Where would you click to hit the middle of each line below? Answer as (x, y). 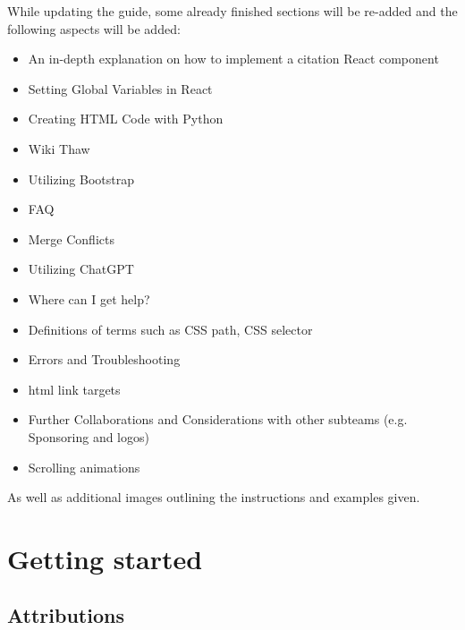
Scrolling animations (84, 467)
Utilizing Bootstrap (81, 179)
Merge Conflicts (71, 238)
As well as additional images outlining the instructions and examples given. (214, 497)
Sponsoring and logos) (89, 436)
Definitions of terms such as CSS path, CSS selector (170, 329)
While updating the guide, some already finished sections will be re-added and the (232, 11)
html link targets (74, 389)
